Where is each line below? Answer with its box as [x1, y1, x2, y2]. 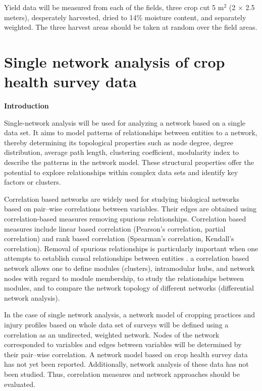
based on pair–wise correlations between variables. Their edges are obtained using [4, 203, 257, 214]
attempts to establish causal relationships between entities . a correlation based [4, 253, 249, 263]
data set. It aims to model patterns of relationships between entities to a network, [4, 127, 257, 138]
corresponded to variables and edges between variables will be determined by [4, 339, 242, 350]
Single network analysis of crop [4, 51, 225, 72]
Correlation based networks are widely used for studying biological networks [4, 193, 240, 204]
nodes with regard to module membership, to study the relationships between [4, 272, 244, 283]
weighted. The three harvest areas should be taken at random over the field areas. [4, 22, 257, 32]
